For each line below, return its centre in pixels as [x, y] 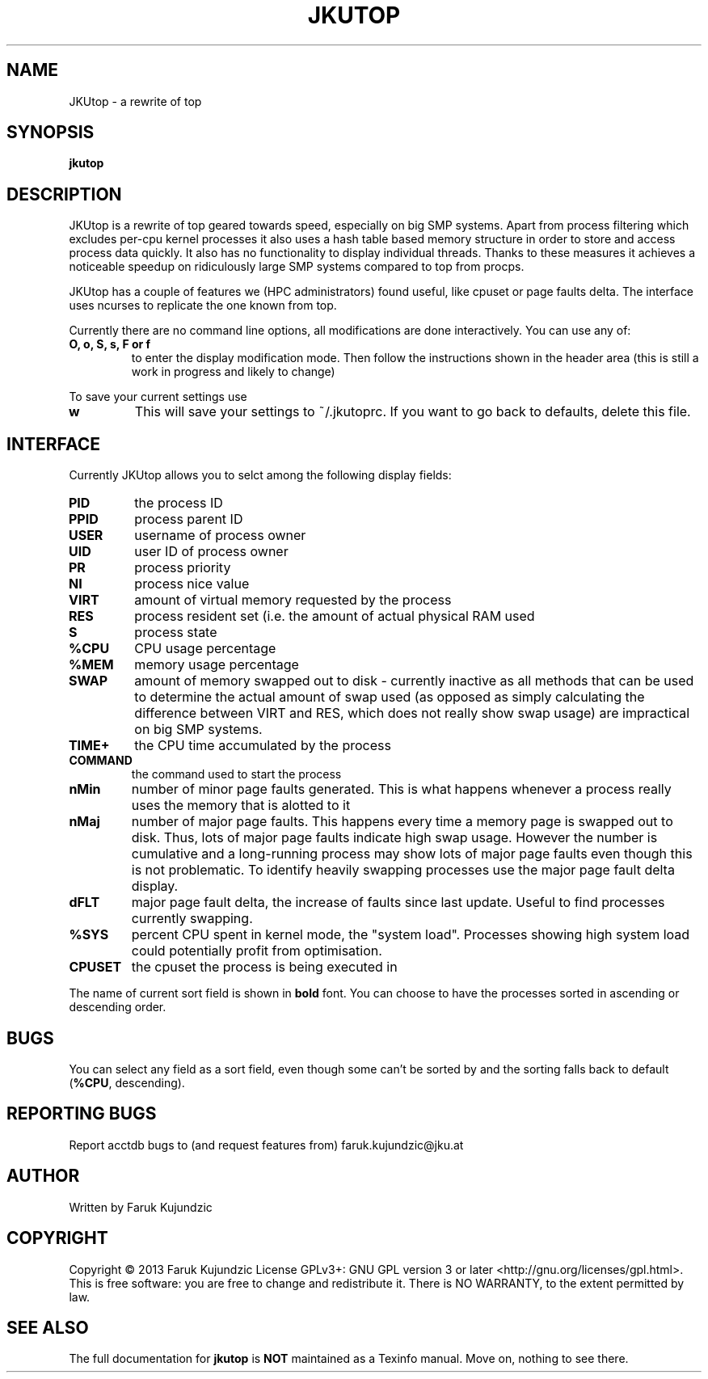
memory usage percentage [217, 665]
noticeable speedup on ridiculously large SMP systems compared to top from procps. [297, 267]
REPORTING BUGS [82, 1114]
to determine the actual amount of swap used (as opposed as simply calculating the [390, 697]
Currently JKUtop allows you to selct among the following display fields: [260, 475]
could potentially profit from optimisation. [257, 951]
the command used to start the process [236, 774]
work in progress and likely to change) [233, 372]
